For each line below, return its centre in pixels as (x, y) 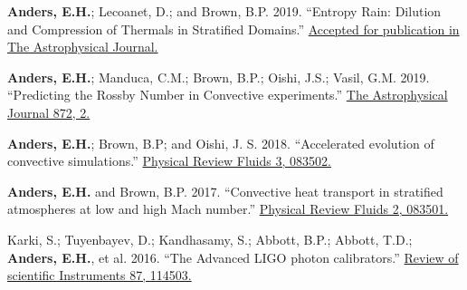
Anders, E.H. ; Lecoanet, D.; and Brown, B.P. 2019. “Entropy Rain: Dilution (224, 11)
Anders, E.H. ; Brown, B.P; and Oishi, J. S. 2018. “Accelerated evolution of (221, 143)
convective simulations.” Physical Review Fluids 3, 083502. (169, 161)
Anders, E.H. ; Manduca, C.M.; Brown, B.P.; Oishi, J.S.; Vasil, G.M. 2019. (219, 77)
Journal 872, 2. (49, 112)
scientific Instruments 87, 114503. (100, 275)
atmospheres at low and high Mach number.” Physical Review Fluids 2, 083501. (228, 209)
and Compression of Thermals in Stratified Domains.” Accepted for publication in (233, 29)
